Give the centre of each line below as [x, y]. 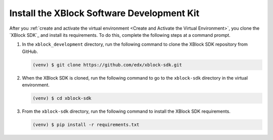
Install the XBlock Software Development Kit [104, 13]
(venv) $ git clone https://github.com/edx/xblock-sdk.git [107, 65]
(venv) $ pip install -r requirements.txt [86, 125]
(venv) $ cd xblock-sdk [62, 98]
